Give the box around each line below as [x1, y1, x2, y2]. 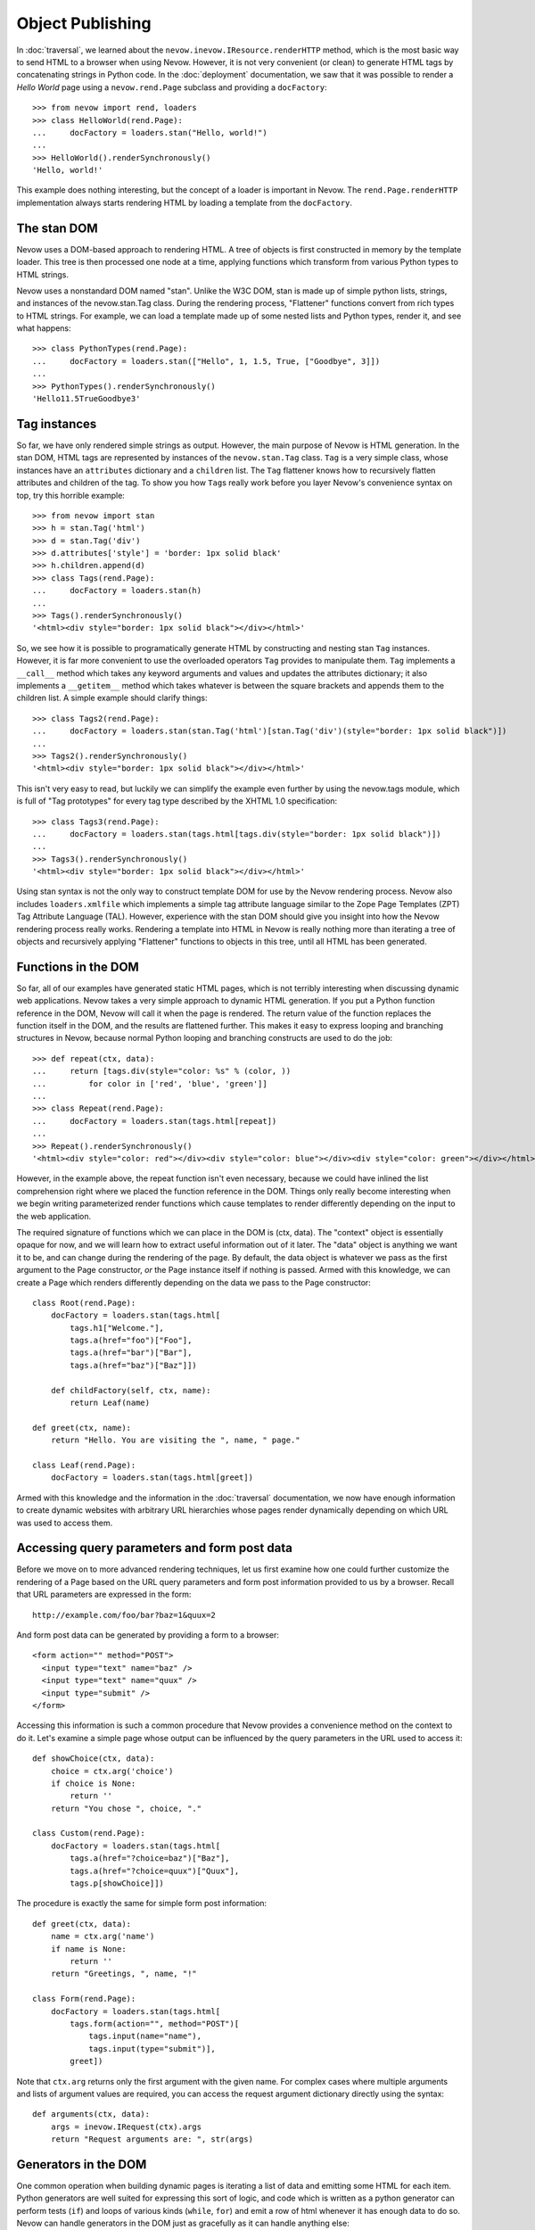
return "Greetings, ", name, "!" [50, 1969, 198, 1979]
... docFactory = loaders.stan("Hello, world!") [32, 128, 267, 137]
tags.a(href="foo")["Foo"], [70, 1335, 193, 1346]
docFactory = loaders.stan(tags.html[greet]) [50, 1473, 254, 1483]
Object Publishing [16, 13, 152, 33]
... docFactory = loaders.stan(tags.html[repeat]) [32, 1116, 277, 1126]
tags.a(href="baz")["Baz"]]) [70, 1360, 198, 1370]
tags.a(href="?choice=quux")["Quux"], [70, 1865, 240, 1876]
